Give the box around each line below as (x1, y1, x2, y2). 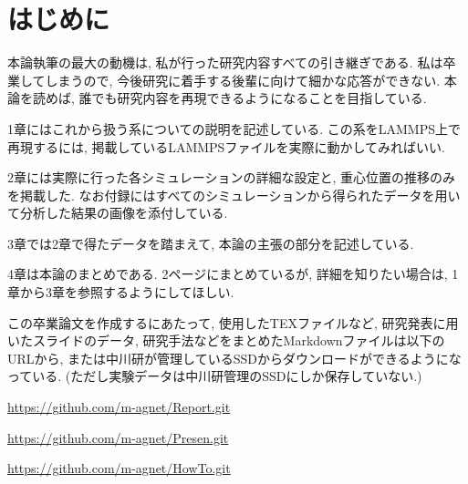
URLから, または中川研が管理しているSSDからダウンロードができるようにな (7, 348, 462, 367)
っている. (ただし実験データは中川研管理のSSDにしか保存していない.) (7, 366, 422, 386)
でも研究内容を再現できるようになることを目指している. (91, 88, 427, 108)
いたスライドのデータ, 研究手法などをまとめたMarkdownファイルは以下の (7, 331, 445, 350)
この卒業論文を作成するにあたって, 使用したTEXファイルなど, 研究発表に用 (7, 313, 459, 332)
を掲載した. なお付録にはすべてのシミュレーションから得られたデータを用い (7, 185, 461, 204)
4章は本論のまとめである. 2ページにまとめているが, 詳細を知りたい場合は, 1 (7, 264, 459, 283)
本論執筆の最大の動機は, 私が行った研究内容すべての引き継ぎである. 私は (7, 53, 443, 72)
